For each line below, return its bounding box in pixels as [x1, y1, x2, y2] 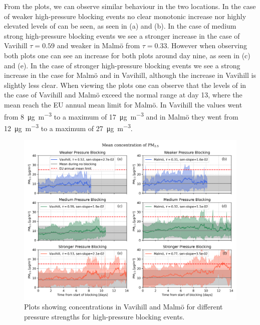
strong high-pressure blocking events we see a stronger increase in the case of [4, 30, 240, 41]
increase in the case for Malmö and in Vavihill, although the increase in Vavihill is [4, 70, 256, 80]
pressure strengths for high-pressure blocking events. [24, 311, 185, 321]
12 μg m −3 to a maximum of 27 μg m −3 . [4, 121, 133, 133]
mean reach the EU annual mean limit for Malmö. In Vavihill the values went [4, 99, 242, 110]
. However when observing [167, 40, 247, 51]
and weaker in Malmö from [57, 40, 140, 51]
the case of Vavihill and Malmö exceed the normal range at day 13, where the [4, 89, 242, 100]
